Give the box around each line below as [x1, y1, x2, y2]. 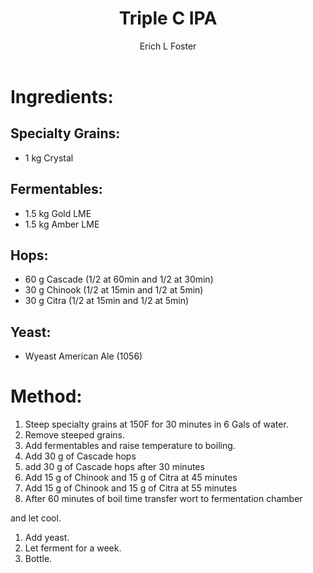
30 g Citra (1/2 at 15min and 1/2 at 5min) [24, 295, 190, 307]
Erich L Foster [139, 40, 197, 52]
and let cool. [10, 512, 62, 524]
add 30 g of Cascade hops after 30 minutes [24, 461, 205, 473]
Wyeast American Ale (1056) [24, 350, 143, 362]
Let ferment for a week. [24, 542, 122, 554]
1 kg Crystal [24, 152, 74, 164]
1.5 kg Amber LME [24, 218, 100, 230]
